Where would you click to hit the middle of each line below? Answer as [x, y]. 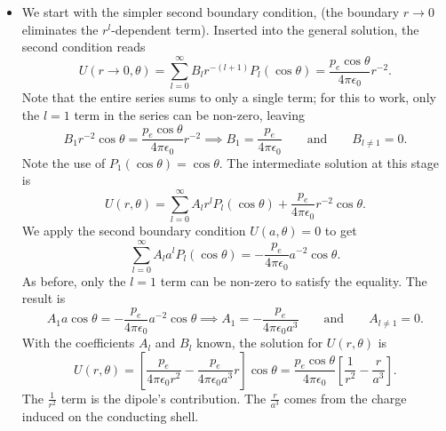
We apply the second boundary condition [134, 231]
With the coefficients [78, 343]
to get [341, 231]
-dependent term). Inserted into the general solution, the [265, 29]
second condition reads [84, 47]
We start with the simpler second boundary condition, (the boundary [211, 12]
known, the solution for [260, 343]
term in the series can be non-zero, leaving [190, 114]
